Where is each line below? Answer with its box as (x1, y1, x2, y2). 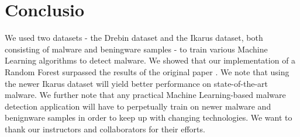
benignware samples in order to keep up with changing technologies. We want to (5, 111, 292, 124)
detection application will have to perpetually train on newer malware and (5, 100, 271, 112)
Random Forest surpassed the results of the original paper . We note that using (5, 65, 289, 78)
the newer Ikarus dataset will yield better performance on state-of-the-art (5, 77, 268, 89)
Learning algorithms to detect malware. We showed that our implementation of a (5, 54, 296, 66)
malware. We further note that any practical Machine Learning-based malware (5, 89, 286, 101)
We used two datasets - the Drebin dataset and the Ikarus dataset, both (5, 31, 263, 44)
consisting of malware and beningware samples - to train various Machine (5, 43, 268, 55)
